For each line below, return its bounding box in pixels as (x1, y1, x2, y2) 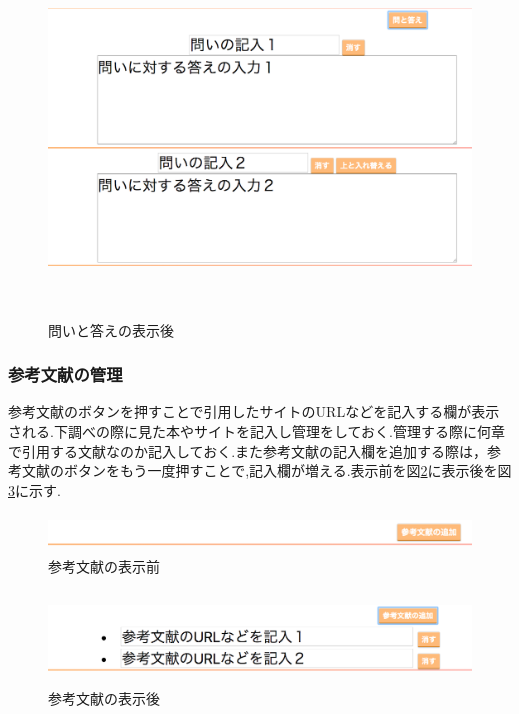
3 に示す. (8, 479, 61, 500)
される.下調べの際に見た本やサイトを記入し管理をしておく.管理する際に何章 (8, 421, 505, 442)
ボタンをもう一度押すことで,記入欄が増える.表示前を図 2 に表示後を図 (63, 460, 512, 481)
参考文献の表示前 (48, 555, 160, 576)
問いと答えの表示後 (48, 319, 174, 340)
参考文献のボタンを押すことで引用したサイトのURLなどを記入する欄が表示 (8, 401, 500, 422)
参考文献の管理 (8, 362, 123, 387)
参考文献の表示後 (48, 688, 160, 709)
